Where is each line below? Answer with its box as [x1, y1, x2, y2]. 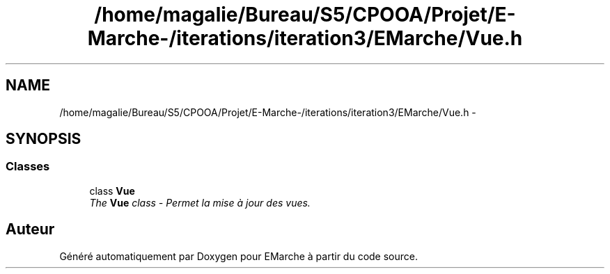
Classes [6, 159, 50, 174]
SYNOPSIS [6, 130, 81, 148]
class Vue [89, 184, 135, 197]
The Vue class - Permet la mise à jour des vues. [89, 196, 311, 209]
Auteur [6, 220, 55, 239]
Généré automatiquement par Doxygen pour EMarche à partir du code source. [59, 250, 418, 262]
